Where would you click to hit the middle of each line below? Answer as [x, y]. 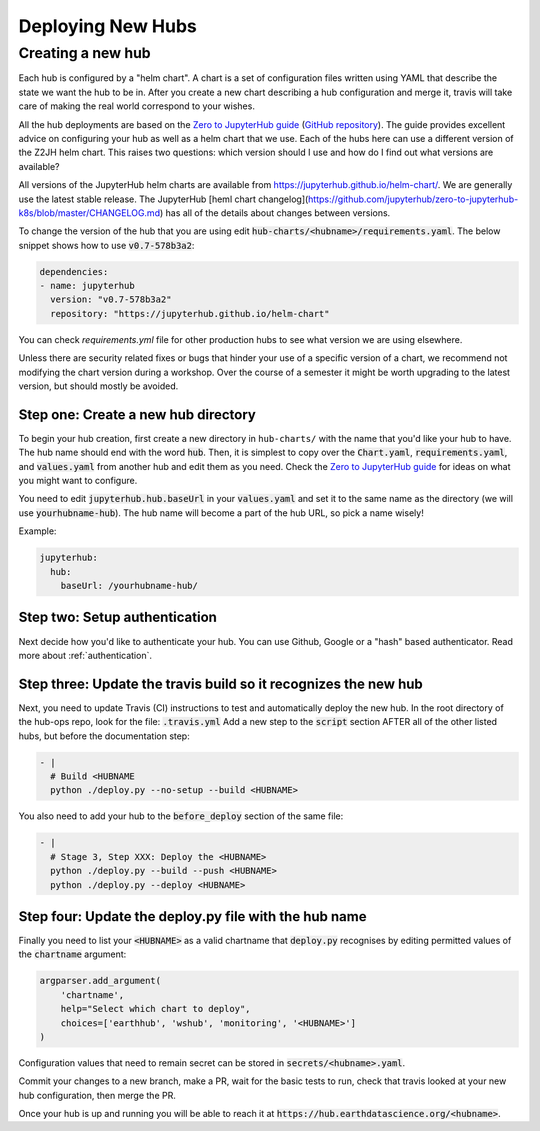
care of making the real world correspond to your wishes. [136, 106]
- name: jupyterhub [87, 286]
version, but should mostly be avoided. [98, 386]
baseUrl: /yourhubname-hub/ [129, 586]
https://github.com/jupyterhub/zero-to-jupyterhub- [413, 199]
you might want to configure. [78, 481]
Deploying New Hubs [107, 26]
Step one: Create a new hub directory [137, 414]
